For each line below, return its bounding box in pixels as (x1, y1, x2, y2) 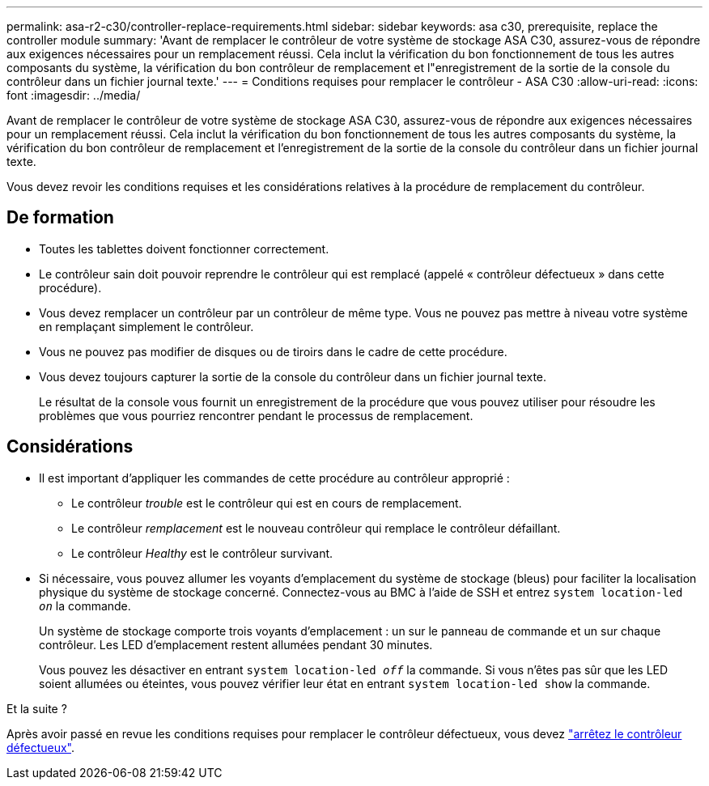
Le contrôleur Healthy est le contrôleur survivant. (71, 546, 333, 560)
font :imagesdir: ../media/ (6, 88, 141, 102)
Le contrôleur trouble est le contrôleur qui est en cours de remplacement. (71, 495, 462, 510)
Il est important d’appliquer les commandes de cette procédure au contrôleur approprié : (39, 470, 510, 485)
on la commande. (39, 598, 131, 613)
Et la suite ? (6, 701, 67, 716)
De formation (6, 207, 114, 228)
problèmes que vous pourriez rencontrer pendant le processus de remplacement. (39, 408, 473, 423)
